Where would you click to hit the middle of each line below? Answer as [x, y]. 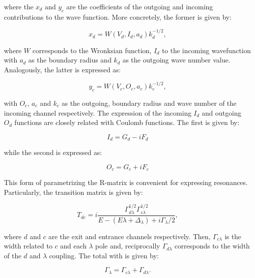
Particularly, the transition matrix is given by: [73, 192]
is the [233, 236]
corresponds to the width [212, 246]
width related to [28, 246]
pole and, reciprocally [127, 246]
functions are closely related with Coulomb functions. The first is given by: [127, 122]
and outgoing [221, 112]
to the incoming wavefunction [206, 50]
